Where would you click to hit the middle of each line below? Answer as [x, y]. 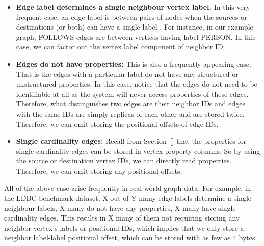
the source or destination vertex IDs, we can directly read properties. [124, 161]
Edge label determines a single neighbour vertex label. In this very [133, 7]
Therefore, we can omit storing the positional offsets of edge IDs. [117, 124]
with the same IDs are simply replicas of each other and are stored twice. [130, 113]
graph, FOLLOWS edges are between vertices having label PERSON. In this [136, 36]
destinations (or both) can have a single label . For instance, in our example [135, 27]
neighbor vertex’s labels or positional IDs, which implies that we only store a [124, 227]
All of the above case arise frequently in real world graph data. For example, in [128, 188]
